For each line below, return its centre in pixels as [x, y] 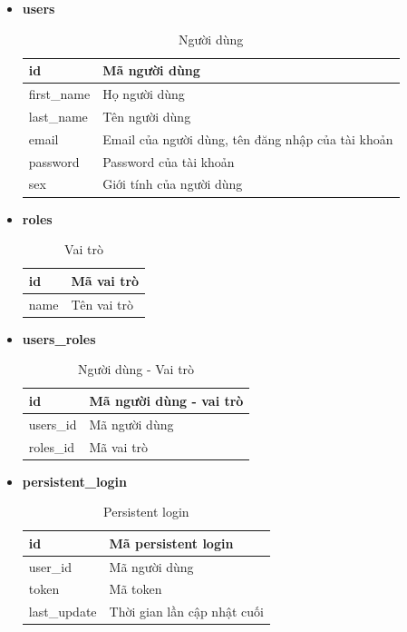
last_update [63, 612]
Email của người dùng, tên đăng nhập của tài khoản [248, 138]
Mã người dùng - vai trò [166, 400]
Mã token [136, 589]
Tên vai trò [102, 304]
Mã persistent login [171, 543]
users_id [53, 424]
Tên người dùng [147, 116]
